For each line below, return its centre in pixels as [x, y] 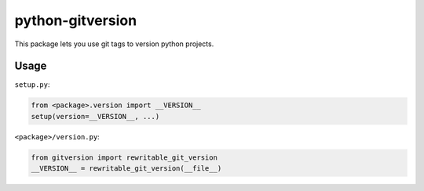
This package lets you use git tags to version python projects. [114, 44]
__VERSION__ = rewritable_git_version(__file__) [126, 169]
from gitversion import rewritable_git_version [124, 157]
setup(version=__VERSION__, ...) [95, 116]
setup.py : [32, 85]
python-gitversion [76, 20]
